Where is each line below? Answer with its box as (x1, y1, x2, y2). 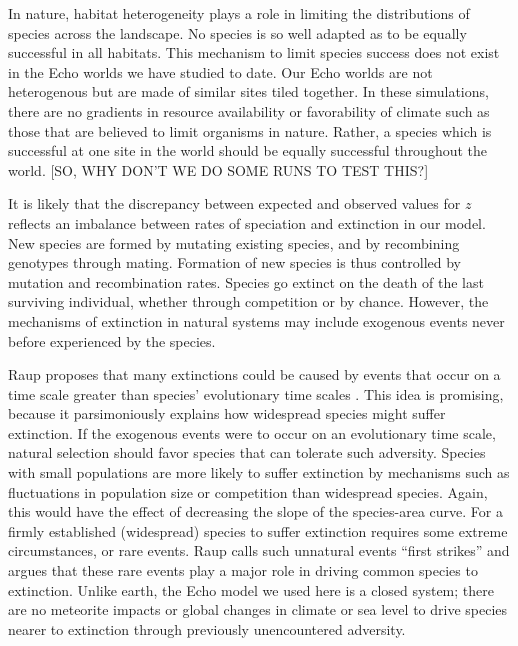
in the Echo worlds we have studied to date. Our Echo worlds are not (8, 61, 433, 82)
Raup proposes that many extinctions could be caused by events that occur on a (8, 364, 501, 385)
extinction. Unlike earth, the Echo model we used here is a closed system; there (8, 579, 494, 600)
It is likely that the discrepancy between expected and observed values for (8, 193, 461, 214)
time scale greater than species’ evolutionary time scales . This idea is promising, (8, 383, 504, 404)
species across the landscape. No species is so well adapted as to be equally (8, 22, 467, 43)
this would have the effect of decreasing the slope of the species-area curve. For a (8, 501, 503, 522)
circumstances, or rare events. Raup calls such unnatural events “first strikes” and (8, 540, 510, 561)
